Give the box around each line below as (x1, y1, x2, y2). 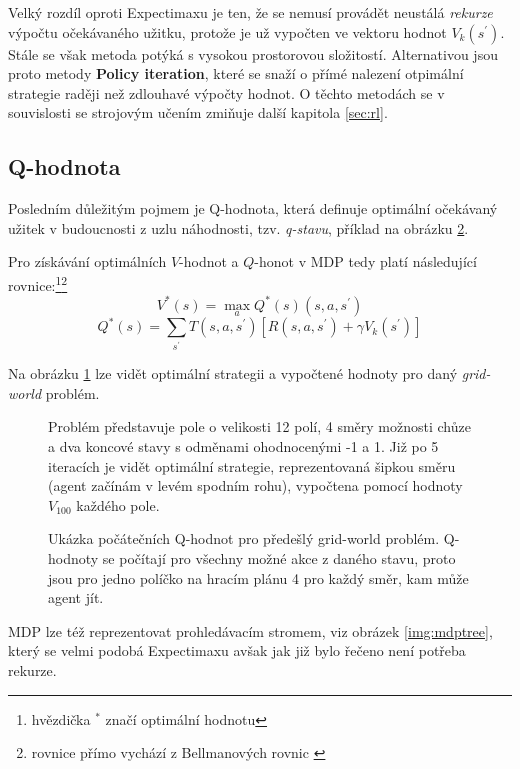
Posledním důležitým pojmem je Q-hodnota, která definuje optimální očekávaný (8, 198, 498, 219)
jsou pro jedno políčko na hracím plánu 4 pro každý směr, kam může (48, 567, 469, 588)
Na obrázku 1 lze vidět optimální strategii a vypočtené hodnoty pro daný (8, 363, 458, 384)
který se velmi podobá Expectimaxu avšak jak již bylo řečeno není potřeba (8, 640, 466, 661)
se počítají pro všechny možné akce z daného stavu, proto (102, 548, 456, 569)
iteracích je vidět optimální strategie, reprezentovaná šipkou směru (48, 455, 456, 476)
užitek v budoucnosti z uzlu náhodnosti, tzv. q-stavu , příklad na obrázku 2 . (8, 217, 469, 238)
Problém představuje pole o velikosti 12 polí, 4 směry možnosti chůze (48, 416, 471, 437)
